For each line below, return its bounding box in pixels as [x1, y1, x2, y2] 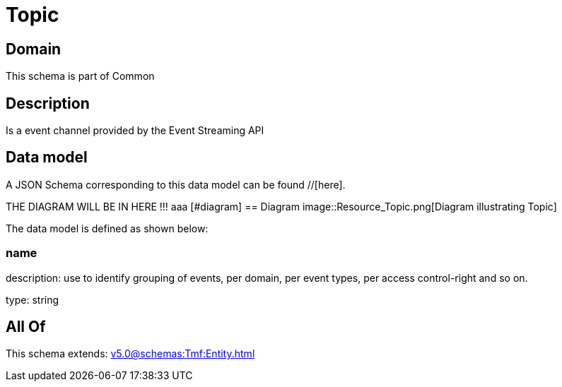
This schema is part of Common [6, 70, 155, 83]
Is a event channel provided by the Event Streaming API [6, 124, 264, 137]
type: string [6, 293, 59, 306]
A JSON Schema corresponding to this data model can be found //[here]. [6, 178, 346, 191]
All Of [6, 318, 46, 336]
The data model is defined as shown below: [6, 222, 209, 234]
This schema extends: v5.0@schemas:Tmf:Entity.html [6, 347, 255, 360]
